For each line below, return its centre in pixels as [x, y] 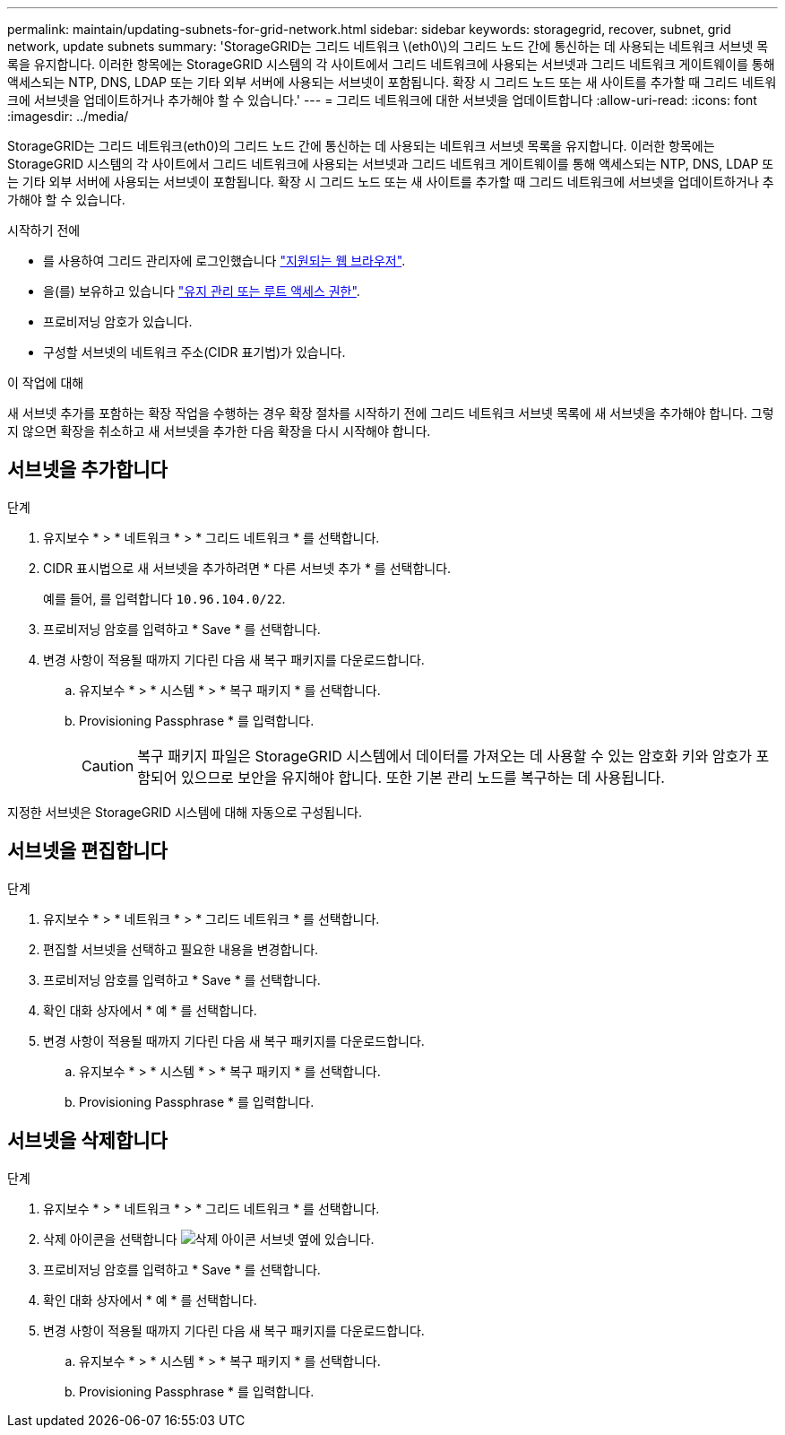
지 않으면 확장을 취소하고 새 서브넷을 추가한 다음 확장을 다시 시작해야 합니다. [219, 431]
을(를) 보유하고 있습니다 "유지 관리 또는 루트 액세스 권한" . [202, 291]
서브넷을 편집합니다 [87, 851]
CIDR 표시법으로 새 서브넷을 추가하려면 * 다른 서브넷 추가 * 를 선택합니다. [247, 568]
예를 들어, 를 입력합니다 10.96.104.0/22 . [164, 598]
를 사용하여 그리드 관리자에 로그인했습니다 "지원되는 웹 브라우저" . [224, 261]
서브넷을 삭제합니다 [87, 1141]
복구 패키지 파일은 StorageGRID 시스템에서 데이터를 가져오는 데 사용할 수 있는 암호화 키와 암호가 [444, 756]
